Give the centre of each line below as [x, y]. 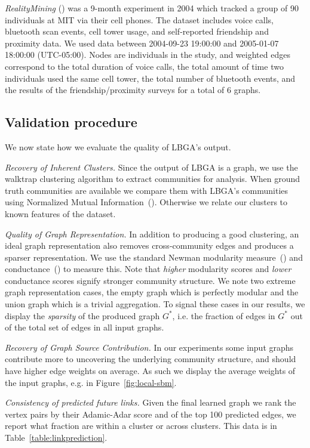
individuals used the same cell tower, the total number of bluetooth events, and [150, 78]
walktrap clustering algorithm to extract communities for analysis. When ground [153, 179]
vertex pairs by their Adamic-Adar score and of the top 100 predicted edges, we [151, 414]
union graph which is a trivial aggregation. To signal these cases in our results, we [155, 304]
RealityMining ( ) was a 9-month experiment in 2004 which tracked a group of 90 [152, 8]
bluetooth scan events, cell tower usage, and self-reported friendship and [137, 31]
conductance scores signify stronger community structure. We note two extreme [150, 280]
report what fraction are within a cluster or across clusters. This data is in [141, 426]
